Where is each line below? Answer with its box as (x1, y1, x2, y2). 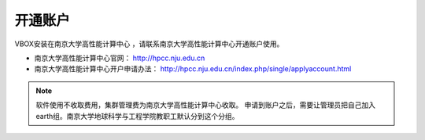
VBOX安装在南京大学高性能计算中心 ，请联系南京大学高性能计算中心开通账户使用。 (14, 39, 284, 48)
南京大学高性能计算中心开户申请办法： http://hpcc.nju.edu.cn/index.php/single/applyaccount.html (34, 64, 352, 74)
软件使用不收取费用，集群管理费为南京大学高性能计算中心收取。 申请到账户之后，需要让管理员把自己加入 (35, 100, 375, 109)
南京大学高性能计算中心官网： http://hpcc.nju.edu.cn (34, 53, 205, 63)
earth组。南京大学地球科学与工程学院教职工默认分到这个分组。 (35, 111, 239, 120)
